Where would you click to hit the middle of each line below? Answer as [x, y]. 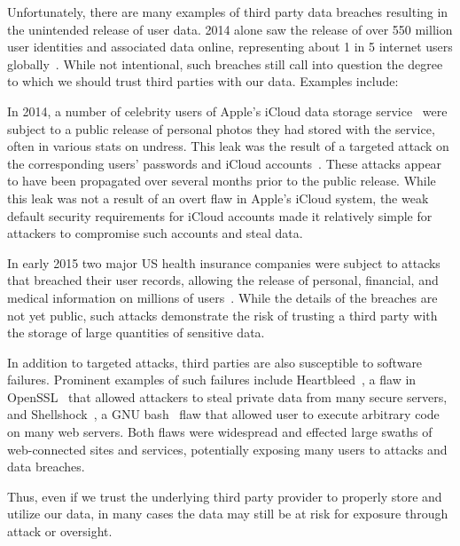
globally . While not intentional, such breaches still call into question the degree [225, 63]
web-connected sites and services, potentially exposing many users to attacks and [227, 449]
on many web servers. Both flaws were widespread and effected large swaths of [220, 432]
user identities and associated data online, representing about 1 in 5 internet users [230, 47]
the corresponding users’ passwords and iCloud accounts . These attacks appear [225, 163]
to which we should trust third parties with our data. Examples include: [203, 81]
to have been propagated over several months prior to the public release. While [222, 181]
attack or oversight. [60, 531]
